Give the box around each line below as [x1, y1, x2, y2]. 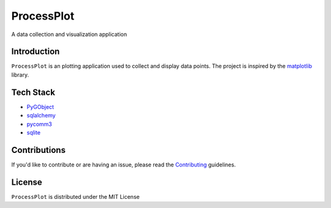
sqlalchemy [26, 112, 56, 119]
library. [11, 71, 29, 78]
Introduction [11, 46, 60, 57]
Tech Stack [11, 87, 55, 97]
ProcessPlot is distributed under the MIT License [11, 193, 140, 200]
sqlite [26, 128, 41, 136]
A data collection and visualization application [11, 31, 127, 38]
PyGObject [26, 103, 55, 110]
